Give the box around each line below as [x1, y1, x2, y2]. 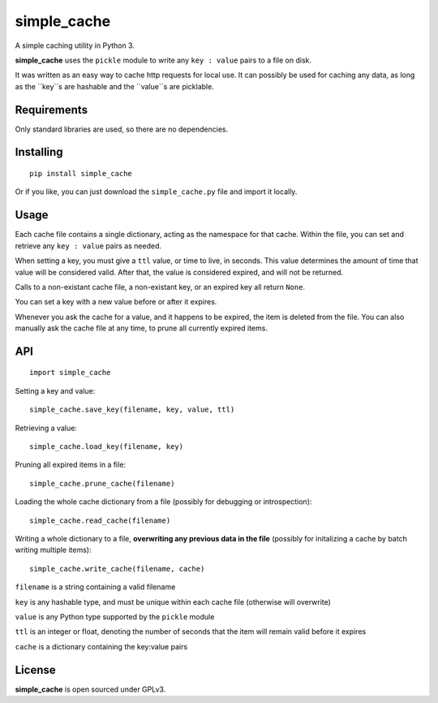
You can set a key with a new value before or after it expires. [15, 297, 217, 307]
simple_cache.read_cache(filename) [29, 515, 171, 525]
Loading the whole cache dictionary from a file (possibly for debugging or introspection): [15, 497, 312, 507]
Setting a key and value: [15, 386, 96, 395]
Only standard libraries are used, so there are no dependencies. [15, 124, 229, 134]
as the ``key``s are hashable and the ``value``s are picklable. [15, 81, 214, 91]
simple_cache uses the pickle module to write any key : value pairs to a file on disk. [15, 55, 312, 65]
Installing [15, 145, 64, 159]
